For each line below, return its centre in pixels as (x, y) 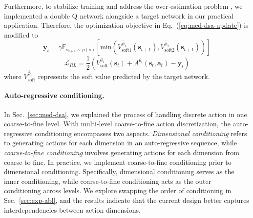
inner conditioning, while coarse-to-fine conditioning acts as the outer (108, 181)
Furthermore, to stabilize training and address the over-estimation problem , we (123, 6)
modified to (21, 34)
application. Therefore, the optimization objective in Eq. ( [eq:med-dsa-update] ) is (126, 25)
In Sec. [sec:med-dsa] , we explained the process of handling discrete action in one (126, 114)
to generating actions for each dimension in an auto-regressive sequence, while (120, 143)
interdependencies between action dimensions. (72, 209)
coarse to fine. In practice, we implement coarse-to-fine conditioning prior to (118, 162)
